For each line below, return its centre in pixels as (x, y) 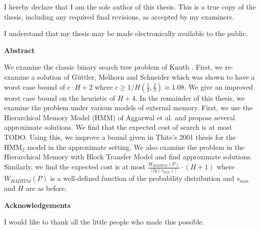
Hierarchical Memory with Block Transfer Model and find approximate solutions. (128, 157)
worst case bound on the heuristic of (60, 97)
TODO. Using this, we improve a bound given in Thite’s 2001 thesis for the (120, 137)
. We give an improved (218, 86)
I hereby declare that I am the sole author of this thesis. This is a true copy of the (130, 7)
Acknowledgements (37, 205)
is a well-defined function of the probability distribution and (142, 178)
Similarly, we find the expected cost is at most (75, 167)
